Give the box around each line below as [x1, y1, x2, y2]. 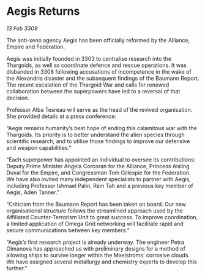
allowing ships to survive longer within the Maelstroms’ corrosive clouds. [6, 251, 190, 259]
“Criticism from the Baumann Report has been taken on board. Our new [6, 200, 187, 208]
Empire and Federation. [6, 43, 65, 50]
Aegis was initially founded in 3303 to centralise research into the [6, 55, 172, 62]
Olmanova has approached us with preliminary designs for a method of [6, 244, 185, 252]
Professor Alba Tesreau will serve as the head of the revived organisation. [6, 106, 193, 113]
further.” [6, 264, 28, 271]
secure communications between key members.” [6, 226, 130, 234]
